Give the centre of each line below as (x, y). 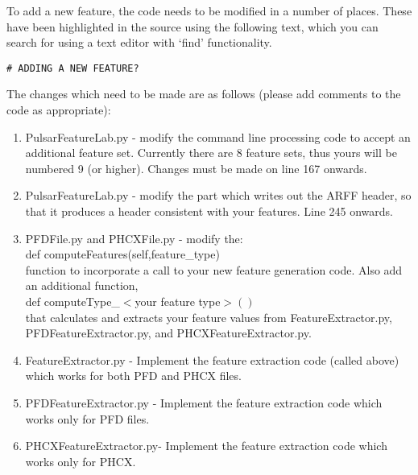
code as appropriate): (59, 110)
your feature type (178, 301)
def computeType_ (72, 301)
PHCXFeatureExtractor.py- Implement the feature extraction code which (206, 446)
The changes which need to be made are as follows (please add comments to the (204, 94)
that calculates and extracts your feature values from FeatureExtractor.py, (209, 317)
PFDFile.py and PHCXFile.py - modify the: (134, 238)
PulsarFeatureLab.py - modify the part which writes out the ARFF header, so (218, 195)
